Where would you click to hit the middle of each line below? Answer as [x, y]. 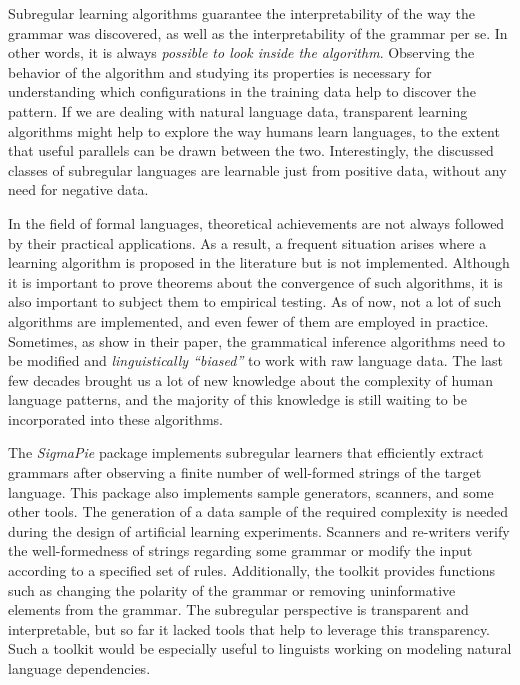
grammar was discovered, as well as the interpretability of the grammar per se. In [258, 32]
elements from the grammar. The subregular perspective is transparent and [238, 609]
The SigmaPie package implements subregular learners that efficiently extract [246, 452]
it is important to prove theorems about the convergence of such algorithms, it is [255, 281]
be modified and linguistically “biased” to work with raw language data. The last [255, 360]
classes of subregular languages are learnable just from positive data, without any [257, 169]
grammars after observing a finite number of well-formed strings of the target [245, 472]
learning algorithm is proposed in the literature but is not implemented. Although [259, 262]
